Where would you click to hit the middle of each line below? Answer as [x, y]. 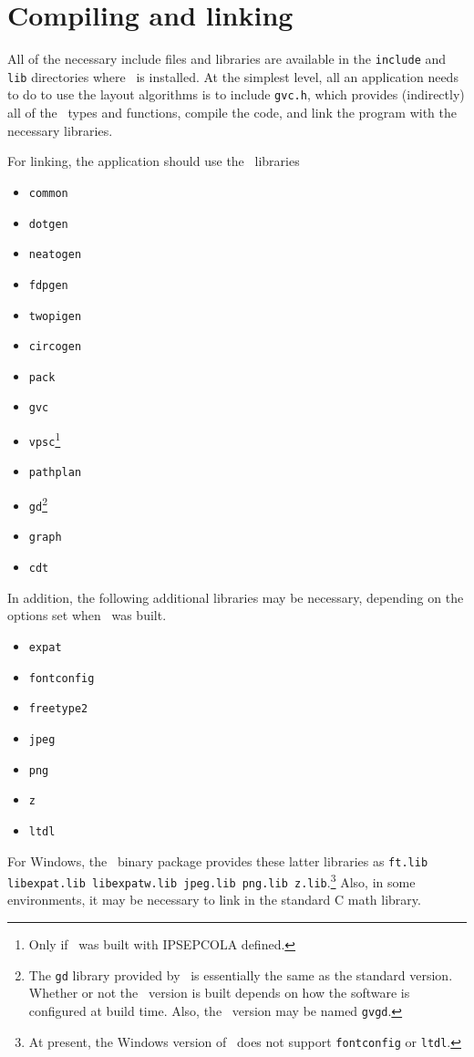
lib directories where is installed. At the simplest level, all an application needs [233, 76]
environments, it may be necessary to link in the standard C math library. [214, 900]
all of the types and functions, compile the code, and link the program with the [232, 113]
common [48, 193]
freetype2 [58, 709]
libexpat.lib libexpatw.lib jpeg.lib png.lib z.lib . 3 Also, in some [211, 881]
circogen [55, 347]
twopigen [55, 316]
